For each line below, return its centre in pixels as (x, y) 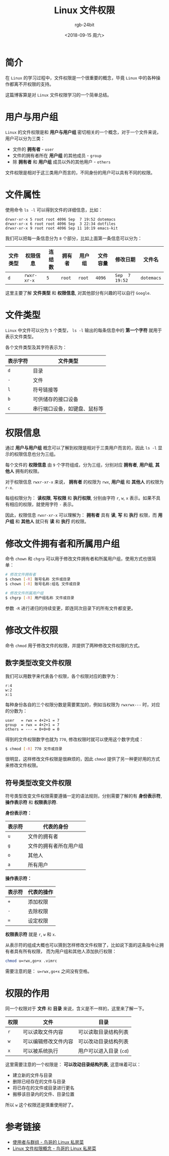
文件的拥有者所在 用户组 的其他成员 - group (57, 155)
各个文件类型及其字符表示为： (36, 347)
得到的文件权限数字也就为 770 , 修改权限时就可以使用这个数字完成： (74, 739)
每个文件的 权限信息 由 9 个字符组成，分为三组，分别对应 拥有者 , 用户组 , (80, 465)
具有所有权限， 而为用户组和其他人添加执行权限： (65, 951)
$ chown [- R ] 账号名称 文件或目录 (38, 579)
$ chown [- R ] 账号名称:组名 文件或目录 (43, 584)
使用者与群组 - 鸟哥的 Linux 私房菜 (48, 1142)
